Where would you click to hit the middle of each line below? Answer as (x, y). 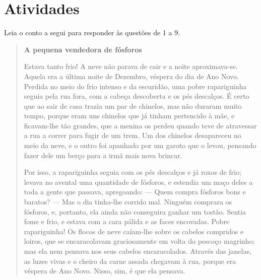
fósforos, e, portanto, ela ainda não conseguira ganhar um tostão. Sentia (135, 211)
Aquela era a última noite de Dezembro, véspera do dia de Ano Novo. (131, 76)
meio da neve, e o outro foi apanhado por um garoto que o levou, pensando (140, 145)
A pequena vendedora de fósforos (83, 49)
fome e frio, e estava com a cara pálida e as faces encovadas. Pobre (127, 221)
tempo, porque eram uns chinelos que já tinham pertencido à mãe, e (129, 116)
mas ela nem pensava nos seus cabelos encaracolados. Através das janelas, (138, 251)
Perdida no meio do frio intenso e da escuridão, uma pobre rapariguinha (135, 86)
